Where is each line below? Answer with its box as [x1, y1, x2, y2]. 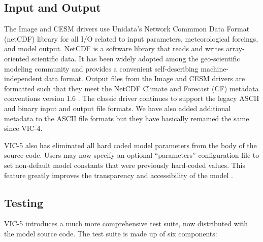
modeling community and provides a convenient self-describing [4, 63, 199, 74]
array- [226, 43, 245, 54]
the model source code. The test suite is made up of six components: [4, 228, 217, 238]
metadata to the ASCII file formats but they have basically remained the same [4, 113, 249, 123]
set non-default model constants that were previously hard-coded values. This [4, 159, 246, 170]
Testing [4, 194, 43, 210]
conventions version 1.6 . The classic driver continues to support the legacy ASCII [4, 93, 259, 103]
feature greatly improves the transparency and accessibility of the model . [4, 169, 233, 180]
